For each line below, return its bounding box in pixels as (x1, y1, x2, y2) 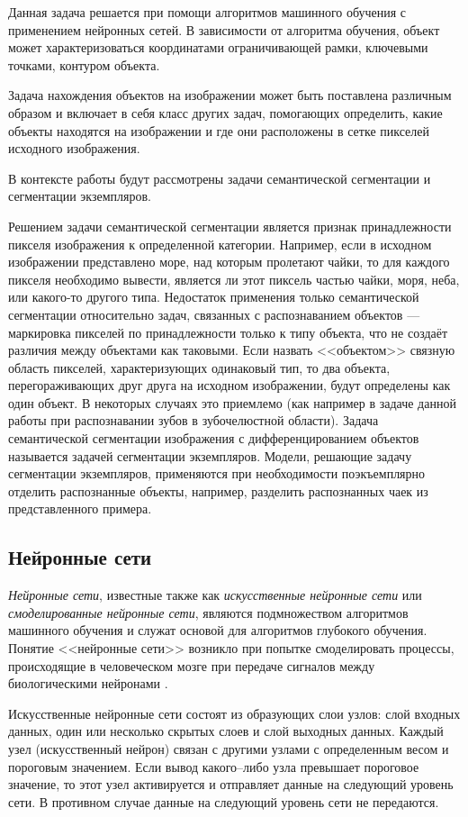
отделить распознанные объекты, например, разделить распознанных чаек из (8, 481, 428, 500)
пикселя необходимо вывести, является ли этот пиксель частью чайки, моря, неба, (8, 269, 460, 288)
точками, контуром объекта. (8, 55, 160, 74)
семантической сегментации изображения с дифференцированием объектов (8, 429, 419, 448)
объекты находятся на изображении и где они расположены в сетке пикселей (8, 121, 429, 140)
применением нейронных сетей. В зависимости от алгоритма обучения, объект (8, 20, 440, 39)
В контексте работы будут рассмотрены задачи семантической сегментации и (8, 168, 431, 187)
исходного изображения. (8, 139, 140, 158)
